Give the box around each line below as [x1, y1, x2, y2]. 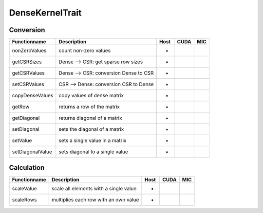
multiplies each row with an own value [51, 196, 139, 203]
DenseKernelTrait [9, 7, 82, 18]
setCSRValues [12, 81, 45, 88]
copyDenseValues [12, 92, 54, 99]
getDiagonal [12, 115, 40, 122]
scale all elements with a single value [51, 185, 137, 192]
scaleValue [12, 185, 37, 192]
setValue [12, 137, 32, 144]
